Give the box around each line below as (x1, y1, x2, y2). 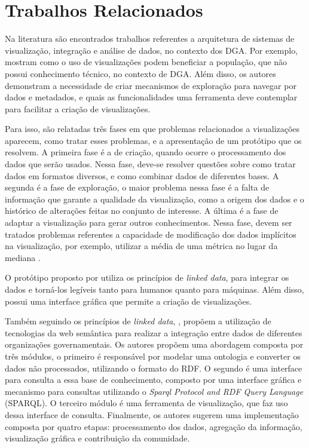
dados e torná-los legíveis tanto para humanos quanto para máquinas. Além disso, (5, 283, 304, 295)
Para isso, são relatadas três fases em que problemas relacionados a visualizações (5, 122, 300, 135)
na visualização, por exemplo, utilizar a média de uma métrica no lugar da (5, 240, 278, 252)
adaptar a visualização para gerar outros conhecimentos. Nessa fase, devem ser (5, 216, 292, 229)
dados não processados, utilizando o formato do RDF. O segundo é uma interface (5, 361, 302, 374)
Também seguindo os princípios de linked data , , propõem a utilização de (5, 315, 271, 327)
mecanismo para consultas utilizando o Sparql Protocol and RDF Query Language (5, 385, 304, 397)
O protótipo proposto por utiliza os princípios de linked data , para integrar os (5, 271, 289, 284)
